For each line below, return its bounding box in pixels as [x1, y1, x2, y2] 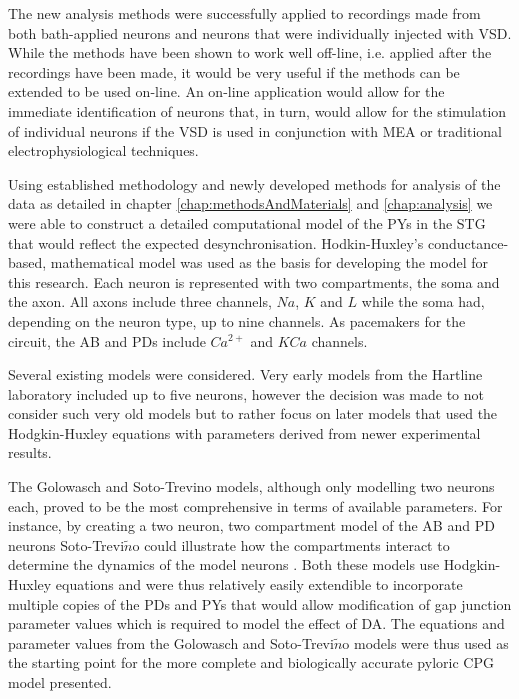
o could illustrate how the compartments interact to [132, 534, 450, 555]
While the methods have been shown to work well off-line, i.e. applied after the [8, 42, 492, 63]
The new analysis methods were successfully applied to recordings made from [8, 3, 481, 23]
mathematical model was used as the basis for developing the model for [50, 252, 489, 273]
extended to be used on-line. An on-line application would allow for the [8, 81, 445, 102]
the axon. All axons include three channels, [8, 291, 272, 312]
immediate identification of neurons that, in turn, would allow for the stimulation [8, 100, 507, 121]
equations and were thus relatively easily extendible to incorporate [55, 574, 463, 595]
